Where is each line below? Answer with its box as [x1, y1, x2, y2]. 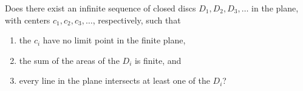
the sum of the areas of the [19, 54, 120, 66]
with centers [5, 13, 50, 26]
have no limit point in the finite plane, [43, 34, 186, 46]
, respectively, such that [92, 13, 181, 26]
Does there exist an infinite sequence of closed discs [5, 2, 196, 14]
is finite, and [134, 54, 182, 66]
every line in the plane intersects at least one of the [19, 74, 210, 87]
